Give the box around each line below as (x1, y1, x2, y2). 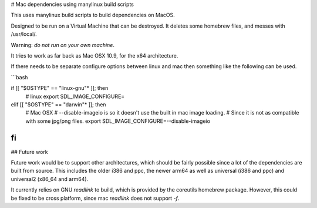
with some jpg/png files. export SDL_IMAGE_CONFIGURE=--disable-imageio (25, 118, 211, 125)
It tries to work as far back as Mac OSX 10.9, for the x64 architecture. (11, 52, 178, 59)
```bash (11, 73, 28, 80)
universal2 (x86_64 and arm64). (11, 175, 89, 182)
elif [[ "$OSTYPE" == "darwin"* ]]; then (11, 100, 106, 108)
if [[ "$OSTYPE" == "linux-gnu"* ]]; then (11, 85, 109, 92)
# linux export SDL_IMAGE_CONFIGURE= (25, 93, 125, 100)
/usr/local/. (11, 31, 38, 38)
